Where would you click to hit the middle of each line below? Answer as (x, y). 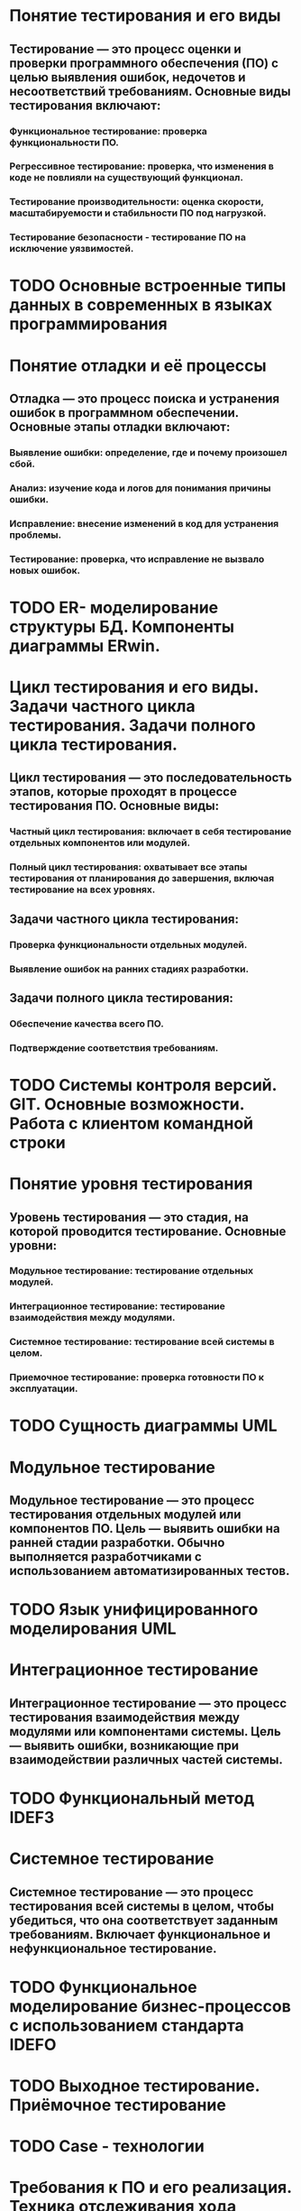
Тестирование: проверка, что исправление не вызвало (137, 558)
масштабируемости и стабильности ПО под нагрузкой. (138, 213)
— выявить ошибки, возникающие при (124, 1745)
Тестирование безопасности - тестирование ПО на (128, 237)
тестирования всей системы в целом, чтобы (142, 1906)
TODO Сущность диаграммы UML (143, 1426)
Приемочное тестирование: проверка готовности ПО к (137, 1377)
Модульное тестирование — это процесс (132, 1501)
